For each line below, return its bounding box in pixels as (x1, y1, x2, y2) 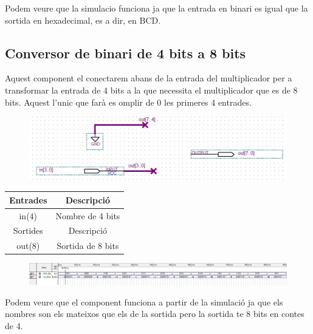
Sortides (13, 224, 43, 237)
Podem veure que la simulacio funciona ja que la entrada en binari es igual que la (5, 2, 308, 14)
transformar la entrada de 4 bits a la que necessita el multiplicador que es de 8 (5, 83, 298, 96)
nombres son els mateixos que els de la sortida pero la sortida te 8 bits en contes (5, 307, 304, 320)
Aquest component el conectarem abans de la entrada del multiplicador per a (5, 72, 292, 84)
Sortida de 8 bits (57, 239, 119, 252)
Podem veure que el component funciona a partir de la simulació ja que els (5, 295, 283, 308)
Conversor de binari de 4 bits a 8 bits (5, 43, 246, 62)
